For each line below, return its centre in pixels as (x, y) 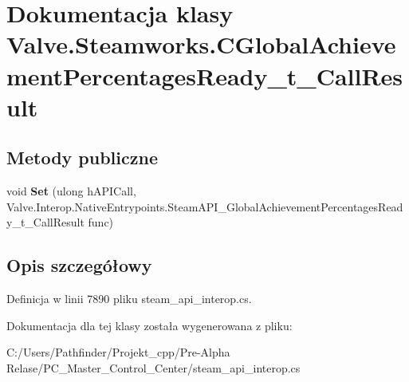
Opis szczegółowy (79, 265)
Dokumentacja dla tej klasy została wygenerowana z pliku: (149, 325)
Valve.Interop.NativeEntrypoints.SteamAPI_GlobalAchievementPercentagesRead (205, 206)
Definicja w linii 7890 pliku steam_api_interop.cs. (129, 299)
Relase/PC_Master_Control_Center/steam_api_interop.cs (153, 367)
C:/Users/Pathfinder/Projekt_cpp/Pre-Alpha (118, 352)
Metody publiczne (82, 158)
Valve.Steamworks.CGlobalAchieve (201, 44)
